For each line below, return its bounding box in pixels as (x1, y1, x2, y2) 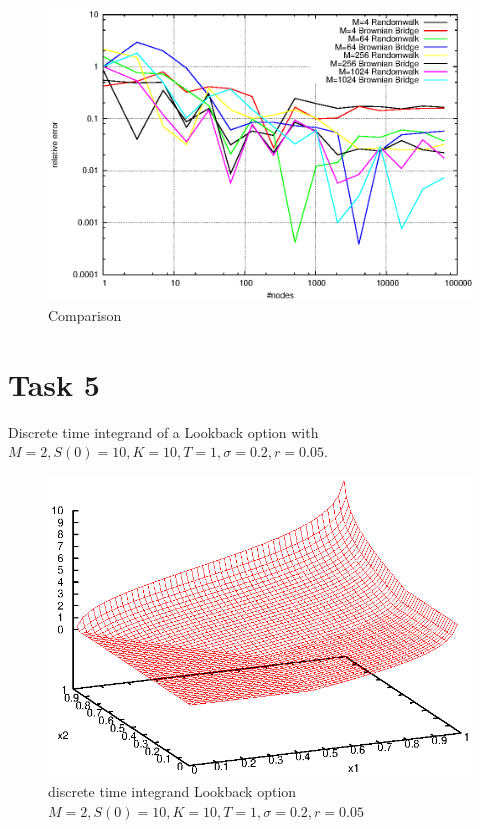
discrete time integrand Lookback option (48, 781, 297, 802)
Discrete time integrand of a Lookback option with (8, 421, 319, 442)
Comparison (48, 305, 122, 325)
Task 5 (8, 363, 100, 404)
